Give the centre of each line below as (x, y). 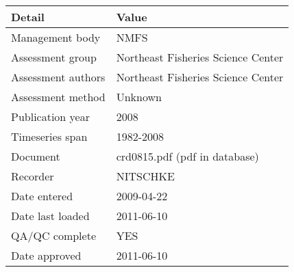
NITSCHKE (145, 176)
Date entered (42, 196)
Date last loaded (50, 216)
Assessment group (54, 57)
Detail (28, 17)
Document (36, 156)
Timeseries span (49, 136)
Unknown (139, 97)
